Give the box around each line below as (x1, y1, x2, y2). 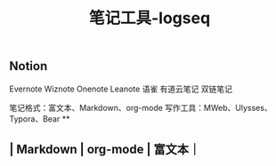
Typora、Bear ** (9, 113, 70, 124)
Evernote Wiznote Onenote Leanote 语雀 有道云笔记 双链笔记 (9, 83, 233, 94)
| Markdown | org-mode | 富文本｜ (9, 142, 201, 156)
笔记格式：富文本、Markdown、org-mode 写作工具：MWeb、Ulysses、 (9, 102, 273, 113)
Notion (9, 59, 48, 74)
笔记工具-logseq (88, 8, 211, 28)
